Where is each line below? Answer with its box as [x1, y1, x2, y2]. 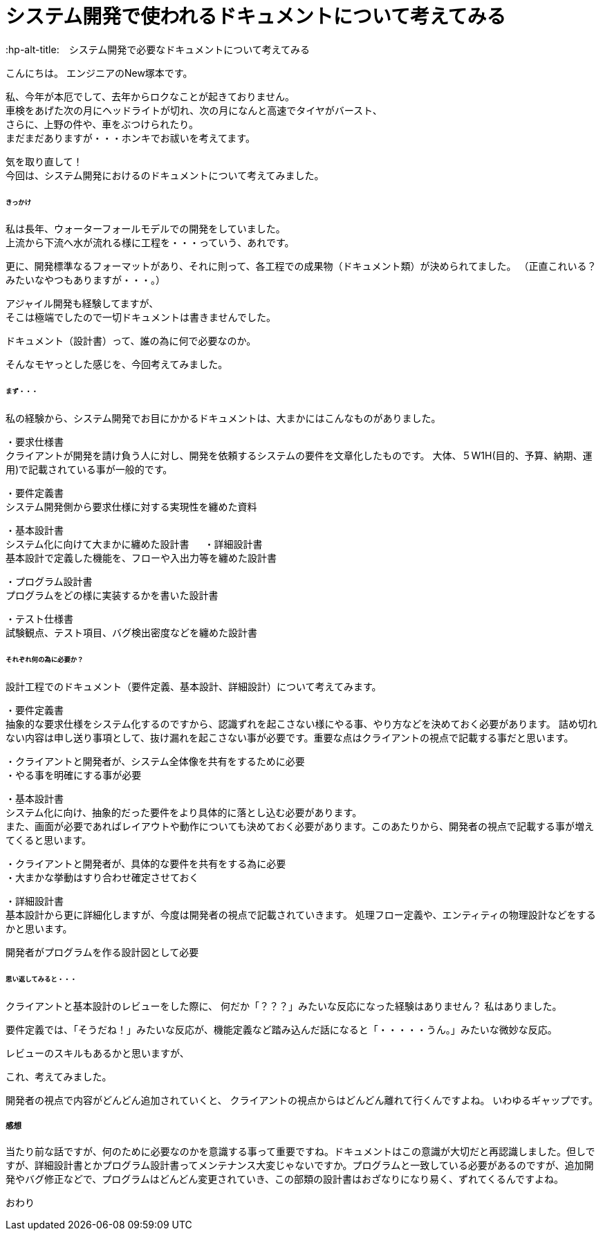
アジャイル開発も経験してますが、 [6, 297, 159, 310]
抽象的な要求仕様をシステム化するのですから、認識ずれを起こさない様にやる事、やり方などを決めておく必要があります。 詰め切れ [6, 717, 597, 730]
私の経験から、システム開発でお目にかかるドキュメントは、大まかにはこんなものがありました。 [6, 412, 441, 425]
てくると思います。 [6, 833, 91, 846]
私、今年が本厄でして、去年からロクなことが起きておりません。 [6, 90, 295, 102]
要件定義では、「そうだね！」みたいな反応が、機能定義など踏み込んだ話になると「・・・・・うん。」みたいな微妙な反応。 [6, 1023, 557, 1035]
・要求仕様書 [6, 436, 64, 448]
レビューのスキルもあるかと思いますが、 [6, 1046, 189, 1059]
